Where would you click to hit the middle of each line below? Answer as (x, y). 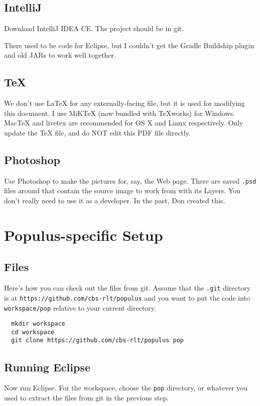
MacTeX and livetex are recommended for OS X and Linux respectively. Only (124, 123)
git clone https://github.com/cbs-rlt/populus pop (97, 341)
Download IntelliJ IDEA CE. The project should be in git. (94, 28)
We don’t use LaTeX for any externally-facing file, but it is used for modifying (124, 103)
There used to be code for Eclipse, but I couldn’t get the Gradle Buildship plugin (129, 45)
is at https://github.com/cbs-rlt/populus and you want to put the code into (127, 297)
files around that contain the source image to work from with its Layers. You (122, 190)
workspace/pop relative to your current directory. (80, 307)
